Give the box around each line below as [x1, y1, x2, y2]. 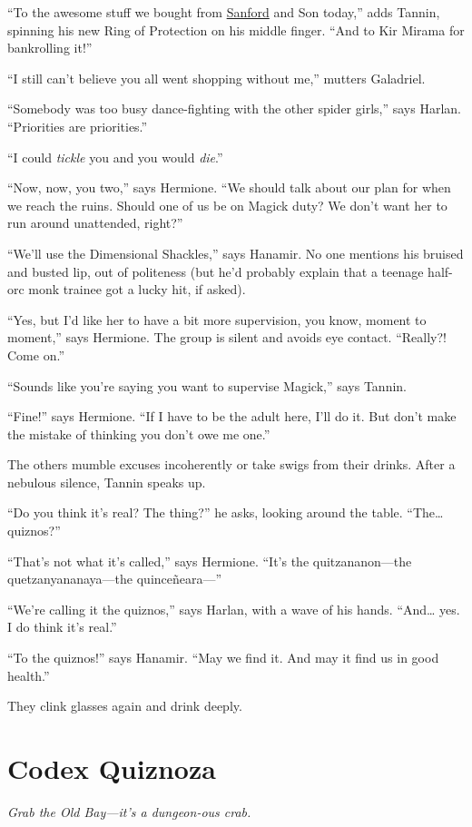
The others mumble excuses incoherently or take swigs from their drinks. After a [7, 455, 456, 474]
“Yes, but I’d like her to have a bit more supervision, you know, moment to [7, 310, 427, 329]
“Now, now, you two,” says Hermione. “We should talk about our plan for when [7, 178, 451, 197]
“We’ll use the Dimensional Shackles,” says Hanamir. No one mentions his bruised [7, 243, 464, 262]
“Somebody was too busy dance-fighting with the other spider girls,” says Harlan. [7, 99, 461, 118]
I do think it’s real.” [7, 617, 117, 636]
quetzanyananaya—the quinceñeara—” [7, 569, 222, 588]
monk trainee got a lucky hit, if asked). [28, 280, 246, 299]
